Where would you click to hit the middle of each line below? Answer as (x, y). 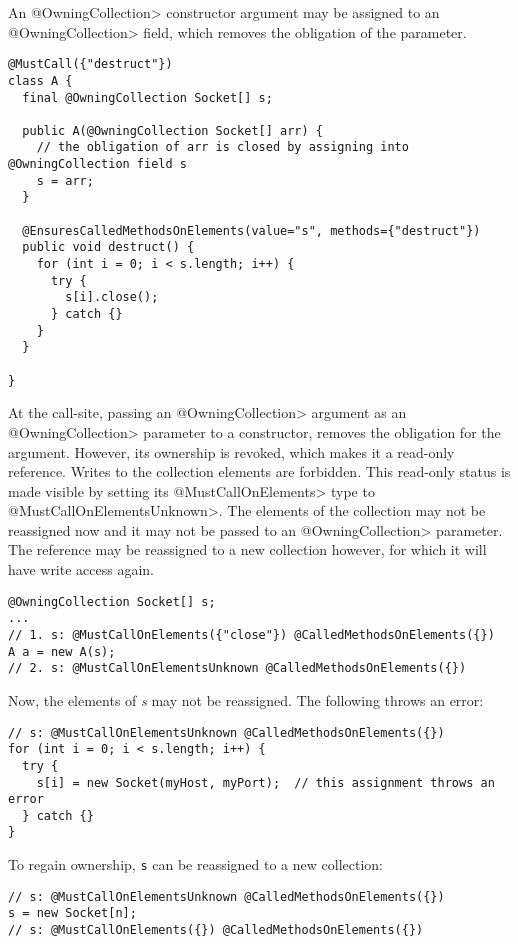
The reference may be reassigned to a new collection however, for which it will (247, 549)
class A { (40, 80)
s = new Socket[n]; (72, 913)
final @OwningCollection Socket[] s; (147, 97)
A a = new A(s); (62, 651)
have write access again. (81, 569)
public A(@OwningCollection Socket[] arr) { (172, 130)
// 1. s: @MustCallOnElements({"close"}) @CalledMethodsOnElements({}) (251, 634)
